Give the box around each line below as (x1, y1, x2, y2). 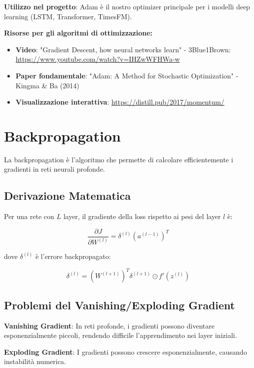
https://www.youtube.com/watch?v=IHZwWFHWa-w (15, 54, 180, 64)
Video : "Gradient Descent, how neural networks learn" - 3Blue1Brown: (15, 44, 231, 54)
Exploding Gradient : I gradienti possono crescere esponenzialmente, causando (4, 346, 247, 357)
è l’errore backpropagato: (35, 251, 111, 261)
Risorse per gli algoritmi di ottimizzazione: (4, 28, 153, 38)
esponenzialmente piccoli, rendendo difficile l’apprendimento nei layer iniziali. (4, 330, 237, 340)
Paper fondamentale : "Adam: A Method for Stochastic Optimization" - (15, 70, 238, 80)
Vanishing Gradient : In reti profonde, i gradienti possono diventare (4, 320, 215, 331)
